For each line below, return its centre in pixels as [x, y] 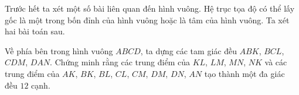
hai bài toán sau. [35, 31]
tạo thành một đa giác [244, 73]
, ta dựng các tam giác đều [188, 50]
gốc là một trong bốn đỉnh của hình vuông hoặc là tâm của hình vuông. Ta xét [147, 20]
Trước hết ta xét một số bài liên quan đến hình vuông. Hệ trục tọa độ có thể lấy [150, 8]
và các [276, 62]
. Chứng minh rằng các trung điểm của [120, 62]
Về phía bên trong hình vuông [59, 50]
